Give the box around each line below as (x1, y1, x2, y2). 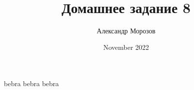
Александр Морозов (97, 26, 156, 36)
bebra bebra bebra (4, 78, 59, 89)
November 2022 (103, 42, 149, 52)
